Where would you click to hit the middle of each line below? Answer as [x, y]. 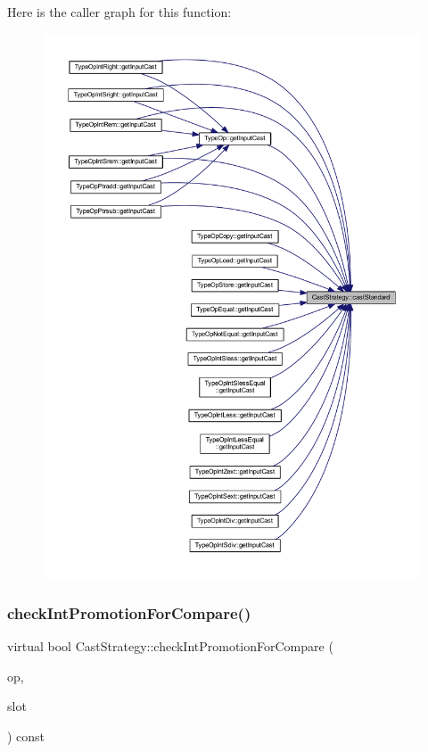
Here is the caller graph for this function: [119, 12]
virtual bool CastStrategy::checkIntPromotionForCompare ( [170, 646]
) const [26, 735]
